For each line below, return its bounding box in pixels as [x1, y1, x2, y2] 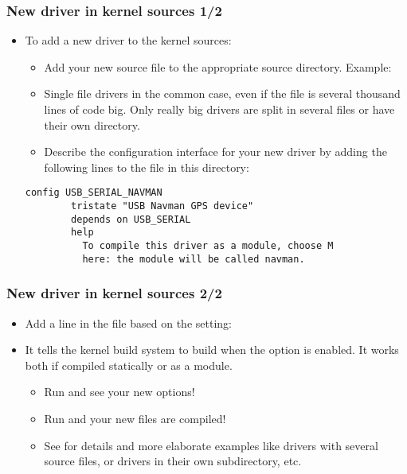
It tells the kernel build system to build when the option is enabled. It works [25, 341, 399, 358]
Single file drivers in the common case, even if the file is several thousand [44, 85, 401, 102]
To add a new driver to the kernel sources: [25, 32, 232, 49]
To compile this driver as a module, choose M [82, 240, 334, 251]
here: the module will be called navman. [82, 253, 305, 265]
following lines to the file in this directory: [44, 158, 249, 175]
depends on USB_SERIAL [71, 213, 191, 225]
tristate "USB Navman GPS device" [71, 200, 254, 212]
